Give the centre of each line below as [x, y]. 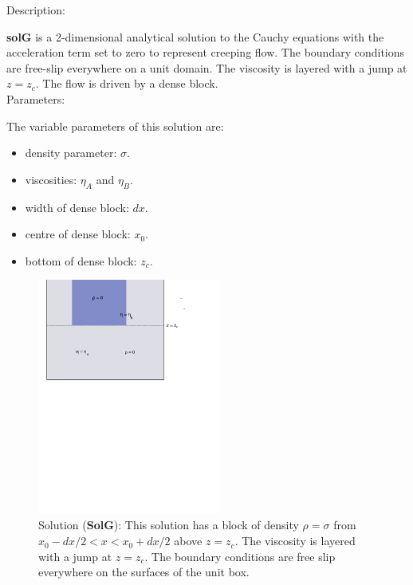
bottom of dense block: [81, 260]
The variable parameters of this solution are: [115, 126]
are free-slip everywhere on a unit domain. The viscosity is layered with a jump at [207, 67]
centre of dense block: [78, 234]
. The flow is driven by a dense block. [127, 83]
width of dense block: [77, 207]
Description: [36, 10]
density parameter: [71, 153]
